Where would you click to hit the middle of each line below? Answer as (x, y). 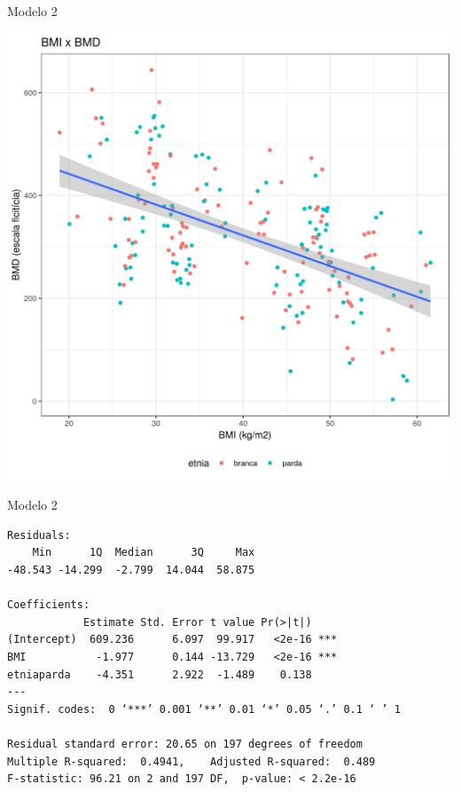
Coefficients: (49, 605)
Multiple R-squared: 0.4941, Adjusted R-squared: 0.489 (191, 761)
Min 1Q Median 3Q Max (144, 553)
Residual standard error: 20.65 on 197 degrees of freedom (185, 744)
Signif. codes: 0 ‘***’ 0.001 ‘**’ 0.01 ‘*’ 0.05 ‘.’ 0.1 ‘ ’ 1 (204, 709)
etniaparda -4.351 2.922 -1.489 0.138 (160, 674)
